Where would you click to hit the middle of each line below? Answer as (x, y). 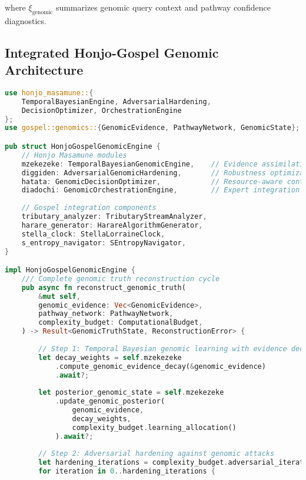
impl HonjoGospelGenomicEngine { (70, 270)
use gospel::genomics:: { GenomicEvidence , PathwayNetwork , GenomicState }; (152, 128)
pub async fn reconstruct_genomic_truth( (104, 287)
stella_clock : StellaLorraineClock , (93, 234)
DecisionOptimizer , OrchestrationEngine (102, 110)
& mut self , (59, 296)
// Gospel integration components (89, 208)
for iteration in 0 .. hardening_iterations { (127, 471)
